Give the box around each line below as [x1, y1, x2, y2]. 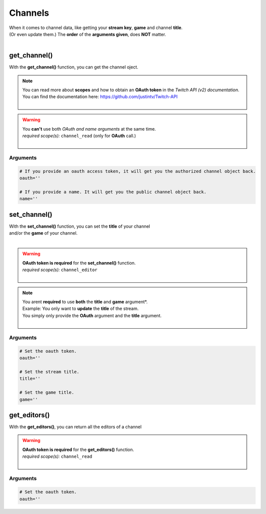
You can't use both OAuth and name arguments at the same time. [22, 126, 156, 132]
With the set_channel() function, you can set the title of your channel [9, 223, 150, 229]
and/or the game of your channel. [9, 230, 78, 236]
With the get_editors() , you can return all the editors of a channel [9, 424, 142, 430]
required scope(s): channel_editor [22, 267, 98, 273]
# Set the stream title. [19, 369, 80, 375]
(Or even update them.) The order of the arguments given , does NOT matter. [9, 31, 166, 37]
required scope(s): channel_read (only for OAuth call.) [22, 133, 136, 138]
